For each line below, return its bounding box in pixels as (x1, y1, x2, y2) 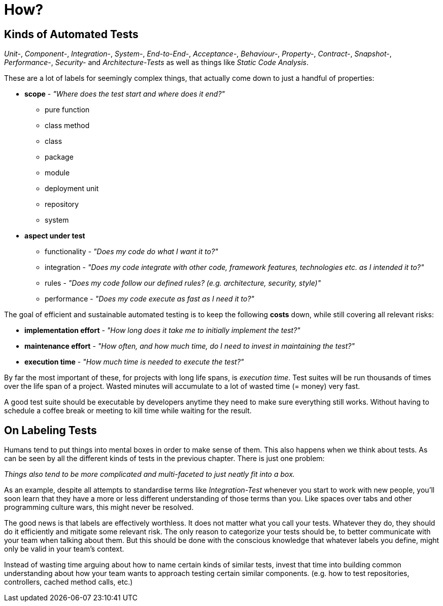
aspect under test (24, 231, 85, 240)
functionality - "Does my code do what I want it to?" (45, 247, 218, 256)
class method (45, 121, 90, 130)
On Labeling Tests (4, 423, 97, 437)
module (45, 168, 70, 177)
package (45, 153, 74, 162)
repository (45, 200, 79, 209)
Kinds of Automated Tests (4, 27, 139, 41)
